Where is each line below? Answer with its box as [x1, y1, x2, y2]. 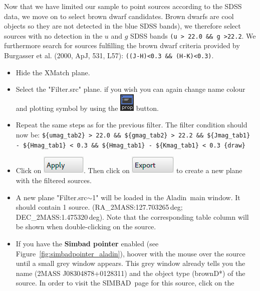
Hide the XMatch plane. [16, 67, 90, 77]
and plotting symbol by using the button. [16, 102, 159, 113]
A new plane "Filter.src [16, 192, 87, 202]
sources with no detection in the [4, 30, 103, 41]
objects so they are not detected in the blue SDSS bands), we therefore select [4, 21, 241, 31]
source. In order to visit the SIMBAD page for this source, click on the [16, 277, 234, 288]
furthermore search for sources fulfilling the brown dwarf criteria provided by [4, 40, 240, 51]
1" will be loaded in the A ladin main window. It [92, 192, 240, 202]
